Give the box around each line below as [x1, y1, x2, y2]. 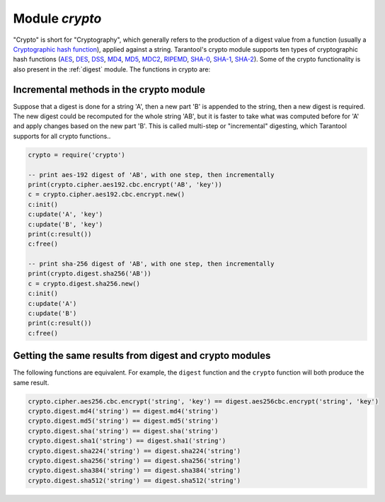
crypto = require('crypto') [28, 151, 125, 159]
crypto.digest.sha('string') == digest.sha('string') [28, 427, 219, 435]
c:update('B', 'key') [28, 220, 103, 228]
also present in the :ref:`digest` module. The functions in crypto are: [13, 64, 211, 74]
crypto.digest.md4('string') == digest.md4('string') [28, 407, 219, 416]
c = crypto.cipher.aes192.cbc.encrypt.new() [28, 190, 185, 198]
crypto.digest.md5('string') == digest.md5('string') [28, 417, 219, 425]
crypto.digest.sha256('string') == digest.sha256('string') [28, 457, 241, 465]
